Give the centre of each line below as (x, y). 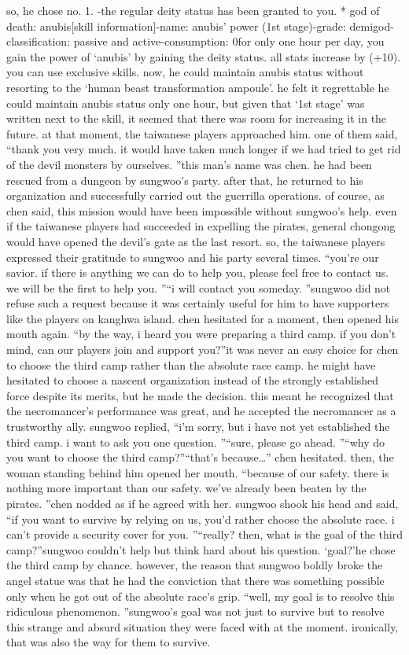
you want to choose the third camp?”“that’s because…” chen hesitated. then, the (200, 457)
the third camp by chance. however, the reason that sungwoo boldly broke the (195, 565)
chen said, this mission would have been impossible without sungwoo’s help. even (202, 210)
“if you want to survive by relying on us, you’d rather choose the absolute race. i (201, 519)
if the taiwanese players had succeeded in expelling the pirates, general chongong (201, 226)
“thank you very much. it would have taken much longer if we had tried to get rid (204, 149)
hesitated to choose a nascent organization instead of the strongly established (193, 380)
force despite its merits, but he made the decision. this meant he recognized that (200, 395)
